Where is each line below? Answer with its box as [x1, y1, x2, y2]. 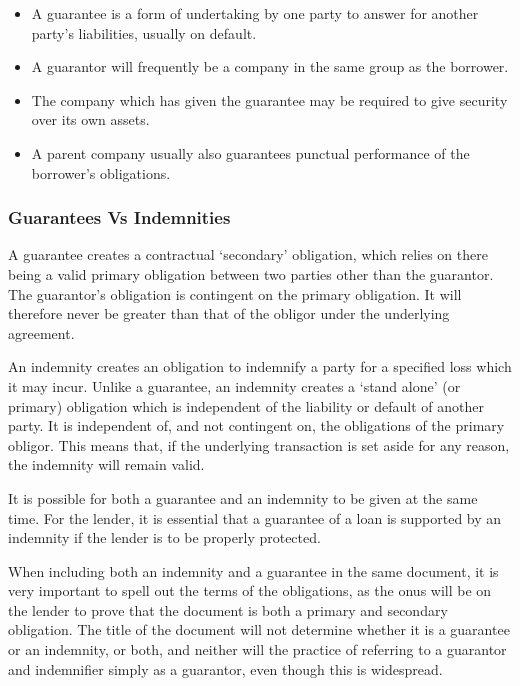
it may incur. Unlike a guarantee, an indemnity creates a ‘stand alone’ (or [8, 375, 461, 396]
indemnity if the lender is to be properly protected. [8, 527, 321, 548]
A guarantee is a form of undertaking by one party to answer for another [31, 3, 479, 23]
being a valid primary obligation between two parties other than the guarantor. [8, 263, 494, 284]
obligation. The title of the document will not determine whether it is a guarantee [8, 619, 510, 640]
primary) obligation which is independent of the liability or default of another [8, 395, 484, 416]
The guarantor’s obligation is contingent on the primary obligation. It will [8, 283, 462, 304]
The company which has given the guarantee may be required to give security [31, 89, 508, 110]
